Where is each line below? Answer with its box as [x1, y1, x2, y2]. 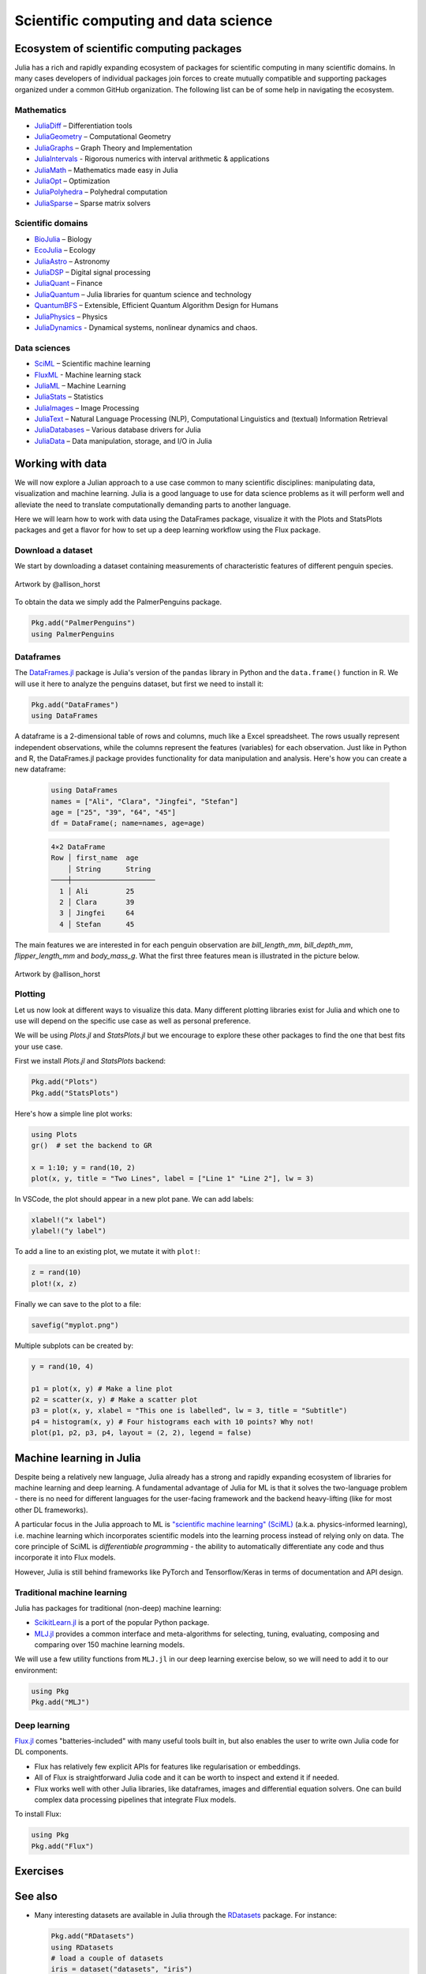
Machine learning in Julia [14, 1451, 141, 1465]
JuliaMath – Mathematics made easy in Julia [34, 165, 178, 175]
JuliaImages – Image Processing [34, 403, 140, 412]
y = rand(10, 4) [31, 1362, 95, 1371]
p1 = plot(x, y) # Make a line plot [31, 1384, 174, 1393]
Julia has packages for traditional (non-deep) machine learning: [14, 1603, 222, 1612]
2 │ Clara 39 [59, 897, 135, 906]
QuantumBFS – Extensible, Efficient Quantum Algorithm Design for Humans [34, 301, 279, 310]
